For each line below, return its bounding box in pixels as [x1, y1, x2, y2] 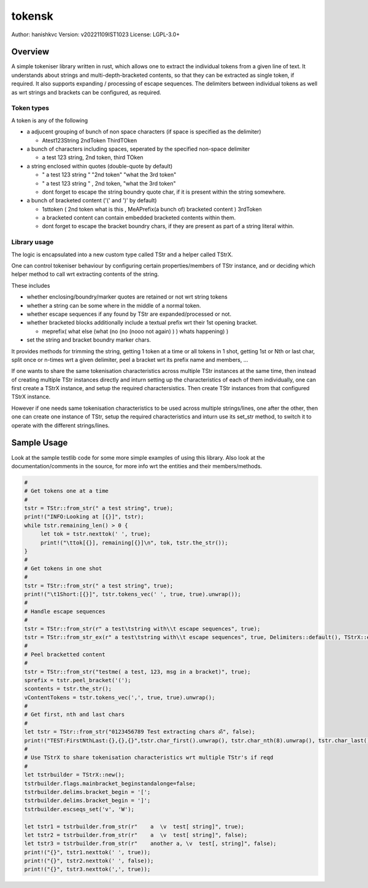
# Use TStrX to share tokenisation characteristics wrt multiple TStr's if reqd [24, 754, 274, 761]
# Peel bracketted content [24, 651, 105, 658]
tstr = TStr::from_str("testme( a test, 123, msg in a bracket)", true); [24, 668, 251, 675]
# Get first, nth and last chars [24, 711, 125, 718]
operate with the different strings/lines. [11, 422, 110, 429]
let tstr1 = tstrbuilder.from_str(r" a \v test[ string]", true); [24, 823, 245, 830]
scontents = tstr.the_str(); [24, 685, 112, 693]
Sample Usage [11, 438, 68, 448]
